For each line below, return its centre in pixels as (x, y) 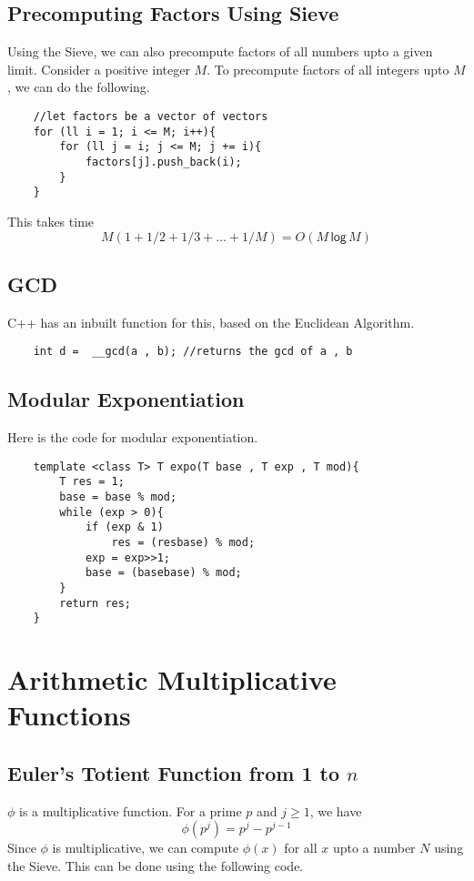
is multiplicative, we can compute (146, 848)
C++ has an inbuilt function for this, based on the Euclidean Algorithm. (211, 322)
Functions (69, 715)
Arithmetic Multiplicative (172, 679)
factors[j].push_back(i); (163, 162)
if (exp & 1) (124, 527)
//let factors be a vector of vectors (151, 116)
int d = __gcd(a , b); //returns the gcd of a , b (193, 352)
